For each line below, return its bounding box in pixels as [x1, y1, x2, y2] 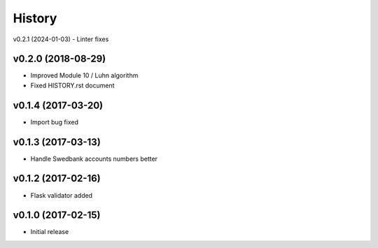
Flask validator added [30, 191, 93, 199]
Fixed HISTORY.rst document [30, 81, 115, 89]
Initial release [30, 228, 69, 236]
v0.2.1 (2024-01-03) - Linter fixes [13, 35, 109, 43]
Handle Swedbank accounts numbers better [30, 154, 157, 163]
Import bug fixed [30, 117, 79, 126]
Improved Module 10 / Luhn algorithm [30, 71, 139, 80]
